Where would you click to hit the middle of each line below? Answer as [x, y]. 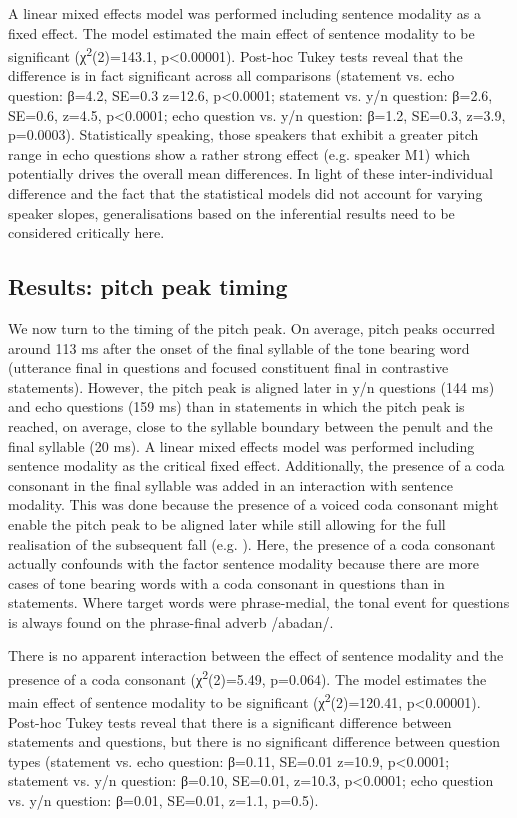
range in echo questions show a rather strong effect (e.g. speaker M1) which [239, 153]
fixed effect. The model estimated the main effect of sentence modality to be [241, 32]
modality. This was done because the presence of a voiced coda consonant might [253, 504]
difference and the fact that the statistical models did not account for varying [245, 193]
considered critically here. [86, 232]
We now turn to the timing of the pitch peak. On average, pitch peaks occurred [252, 327]
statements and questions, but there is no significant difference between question [254, 741]
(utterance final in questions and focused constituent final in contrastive [228, 367]
